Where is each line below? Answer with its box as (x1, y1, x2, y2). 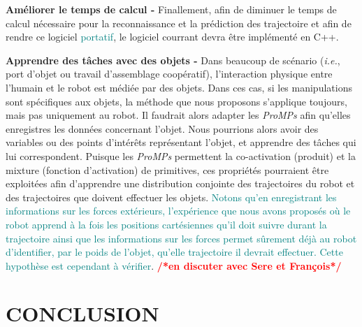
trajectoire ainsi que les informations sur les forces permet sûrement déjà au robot (6, 231, 357, 245)
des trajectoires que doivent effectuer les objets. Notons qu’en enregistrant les (6, 189, 337, 204)
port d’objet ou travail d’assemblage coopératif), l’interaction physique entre (6, 66, 333, 81)
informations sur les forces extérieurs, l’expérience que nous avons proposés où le (6, 203, 351, 218)
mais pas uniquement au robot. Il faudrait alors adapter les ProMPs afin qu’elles (6, 108, 351, 122)
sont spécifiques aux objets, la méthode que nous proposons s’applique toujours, (6, 94, 347, 108)
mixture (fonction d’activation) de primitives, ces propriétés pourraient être (6, 162, 329, 177)
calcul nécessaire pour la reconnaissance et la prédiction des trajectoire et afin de (6, 15, 352, 30)
